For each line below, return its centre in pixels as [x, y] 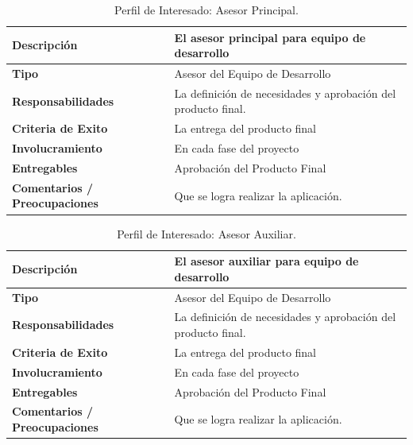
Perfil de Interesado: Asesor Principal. [206, 10]
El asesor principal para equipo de [270, 37]
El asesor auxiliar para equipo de [266, 261]
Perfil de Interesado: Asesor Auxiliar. [206, 233]
